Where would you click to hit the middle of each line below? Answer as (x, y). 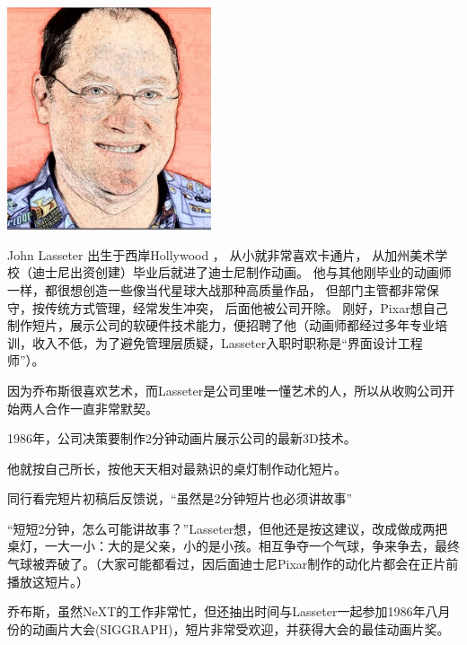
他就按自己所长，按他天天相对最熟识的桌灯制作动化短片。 (177, 468)
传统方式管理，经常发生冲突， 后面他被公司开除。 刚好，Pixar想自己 (246, 307)
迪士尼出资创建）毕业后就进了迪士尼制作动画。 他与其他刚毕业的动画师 (242, 272)
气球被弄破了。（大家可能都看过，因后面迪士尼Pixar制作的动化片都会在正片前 (233, 564)
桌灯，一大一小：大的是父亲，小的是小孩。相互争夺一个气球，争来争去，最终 (233, 546)
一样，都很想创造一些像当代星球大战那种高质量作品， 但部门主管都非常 (217, 289)
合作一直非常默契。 (101, 408)
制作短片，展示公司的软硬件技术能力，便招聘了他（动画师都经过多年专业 (221, 325)
